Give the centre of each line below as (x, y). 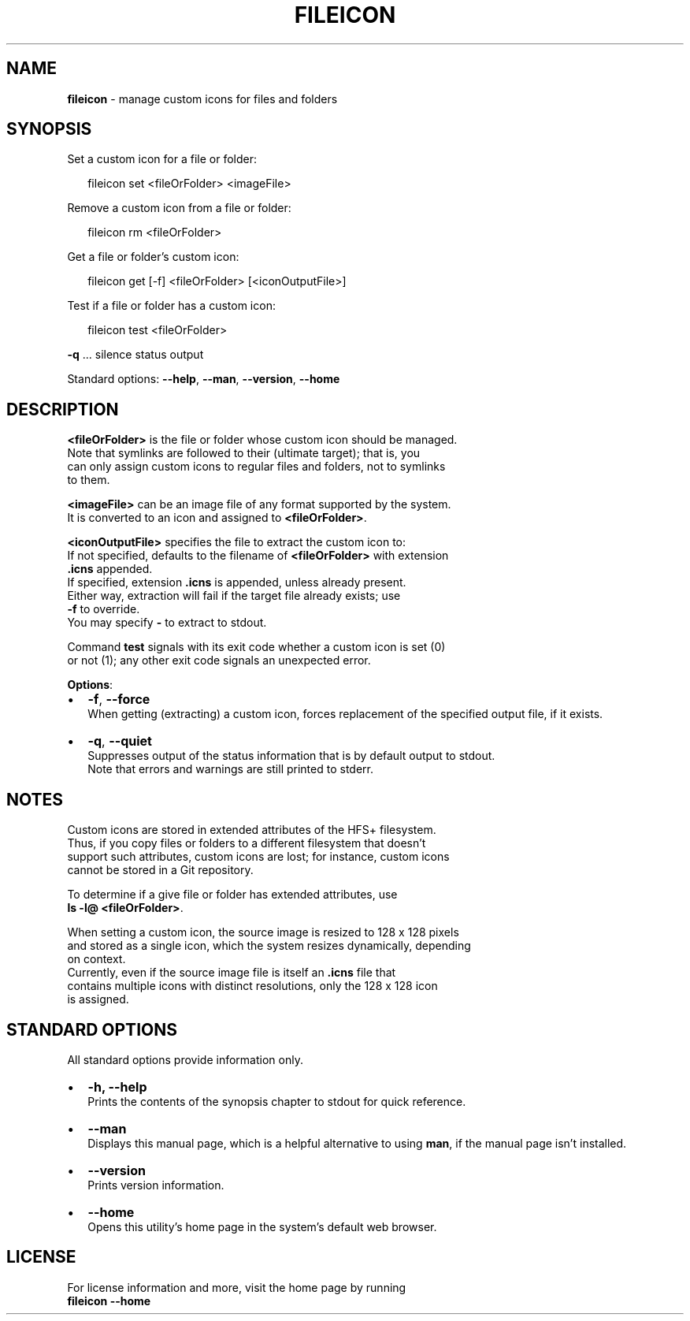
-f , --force (119, 700)
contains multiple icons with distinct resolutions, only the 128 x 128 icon (252, 986)
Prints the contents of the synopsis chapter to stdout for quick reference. (277, 1101)
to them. (89, 480)
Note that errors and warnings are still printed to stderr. (230, 769)
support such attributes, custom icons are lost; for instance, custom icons (258, 857)
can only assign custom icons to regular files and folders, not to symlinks (256, 467)
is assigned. (98, 999)
